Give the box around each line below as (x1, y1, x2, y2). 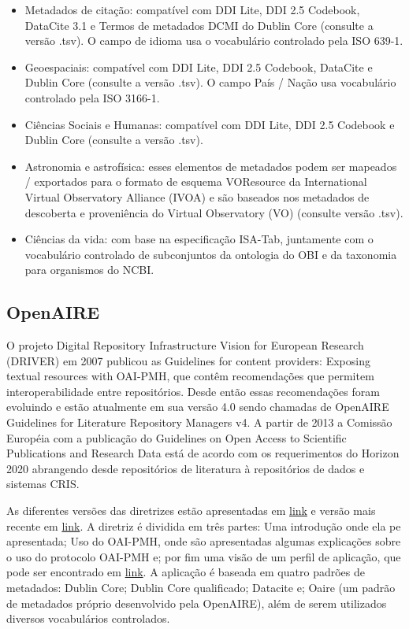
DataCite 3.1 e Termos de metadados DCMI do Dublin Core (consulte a (24, 17, 374, 33)
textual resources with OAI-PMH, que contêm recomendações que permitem (6, 368, 374, 384)
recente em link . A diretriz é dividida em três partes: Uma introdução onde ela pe (6, 517, 401, 534)
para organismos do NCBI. (24, 261, 154, 278)
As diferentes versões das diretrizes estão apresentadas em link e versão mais (6, 502, 376, 519)
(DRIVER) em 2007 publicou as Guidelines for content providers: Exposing (6, 352, 370, 368)
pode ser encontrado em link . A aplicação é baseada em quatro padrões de (6, 564, 365, 580)
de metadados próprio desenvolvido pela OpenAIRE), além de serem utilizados (6, 594, 387, 611)
